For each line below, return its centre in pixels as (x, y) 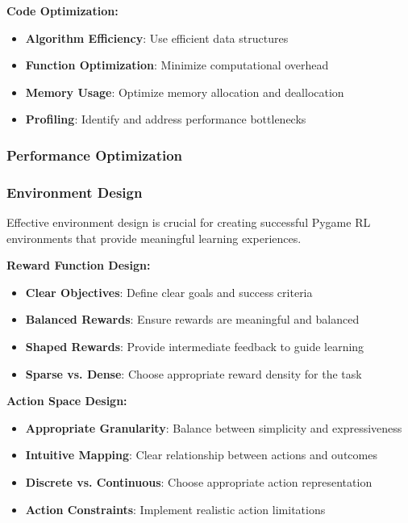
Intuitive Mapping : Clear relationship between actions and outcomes (201, 455)
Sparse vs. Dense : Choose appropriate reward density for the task (194, 373)
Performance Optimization (95, 155)
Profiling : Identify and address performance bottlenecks (166, 119)
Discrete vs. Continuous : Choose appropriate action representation (199, 481)
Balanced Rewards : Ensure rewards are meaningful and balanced (192, 319)
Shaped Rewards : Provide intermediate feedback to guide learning (195, 346)
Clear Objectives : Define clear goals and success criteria (169, 292)
